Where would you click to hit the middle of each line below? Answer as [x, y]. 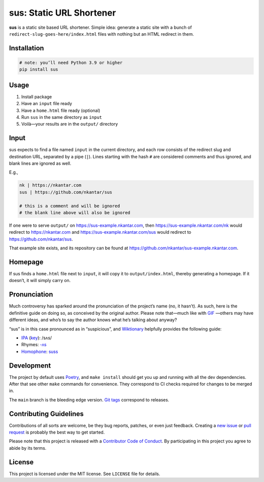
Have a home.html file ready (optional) [61, 110]
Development [30, 365]
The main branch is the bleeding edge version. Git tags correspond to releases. [89, 400]
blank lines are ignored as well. [40, 163]
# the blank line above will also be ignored [75, 213]
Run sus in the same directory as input [62, 117]
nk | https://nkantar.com [50, 185]
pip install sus [39, 69]
